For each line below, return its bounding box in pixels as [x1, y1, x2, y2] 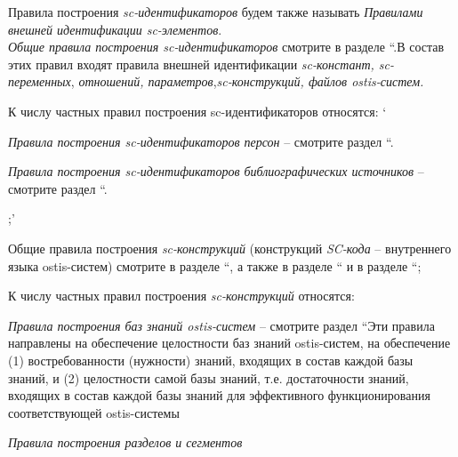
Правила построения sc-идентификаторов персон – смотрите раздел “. [8, 132, 394, 150]
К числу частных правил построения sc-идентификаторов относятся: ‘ [8, 101, 387, 120]
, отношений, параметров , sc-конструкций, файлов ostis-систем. [70, 72, 424, 91]
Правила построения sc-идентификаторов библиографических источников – [8, 162, 424, 180]
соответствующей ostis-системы [8, 403, 180, 421]
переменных [8, 72, 71, 91]
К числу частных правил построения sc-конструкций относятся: [8, 286, 355, 305]
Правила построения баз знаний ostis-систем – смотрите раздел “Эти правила [8, 316, 435, 334]
